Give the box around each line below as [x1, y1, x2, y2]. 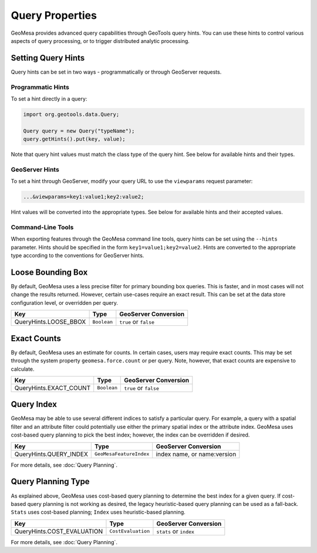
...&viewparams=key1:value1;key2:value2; [23, 194, 144, 200]
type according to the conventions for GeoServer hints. [11, 252, 144, 259]
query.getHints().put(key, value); [23, 136, 126, 142]
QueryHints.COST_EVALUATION [14, 527, 103, 535]
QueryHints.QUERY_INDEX [14, 450, 88, 458]
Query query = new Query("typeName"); [23, 127, 135, 134]
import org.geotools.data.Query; [23, 111, 120, 118]
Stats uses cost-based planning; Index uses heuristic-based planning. [11, 509, 186, 516]
